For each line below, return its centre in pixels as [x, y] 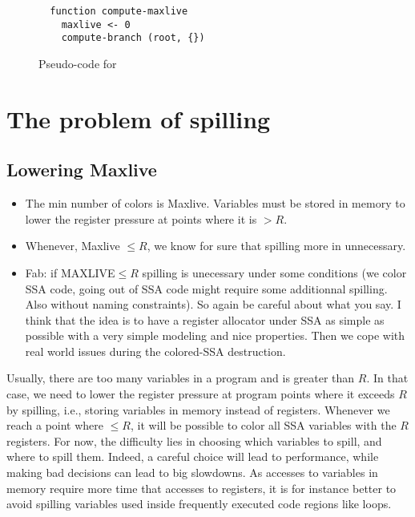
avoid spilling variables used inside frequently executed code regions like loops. [199, 504]
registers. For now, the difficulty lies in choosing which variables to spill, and [194, 440]
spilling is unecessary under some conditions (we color [274, 272]
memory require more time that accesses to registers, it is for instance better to [201, 488]
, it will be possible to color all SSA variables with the [263, 425]
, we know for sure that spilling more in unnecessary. [276, 246]
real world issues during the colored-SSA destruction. [155, 351]
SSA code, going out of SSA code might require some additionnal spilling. [206, 288]
